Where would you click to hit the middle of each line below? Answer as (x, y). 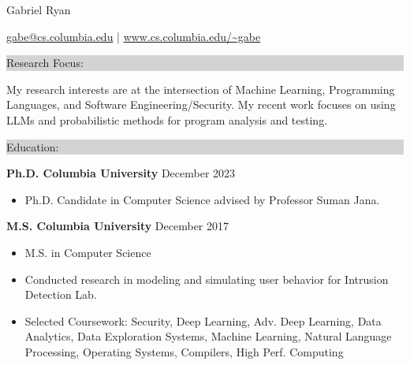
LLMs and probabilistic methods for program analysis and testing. (167, 119)
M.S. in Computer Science (88, 252)
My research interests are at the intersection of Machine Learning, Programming (201, 89)
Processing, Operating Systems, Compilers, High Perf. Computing (184, 351)
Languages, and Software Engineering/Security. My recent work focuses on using (201, 104)
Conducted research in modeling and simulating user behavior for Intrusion (207, 279)
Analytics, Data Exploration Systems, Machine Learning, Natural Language (208, 336)
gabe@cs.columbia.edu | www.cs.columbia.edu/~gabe (134, 36)
